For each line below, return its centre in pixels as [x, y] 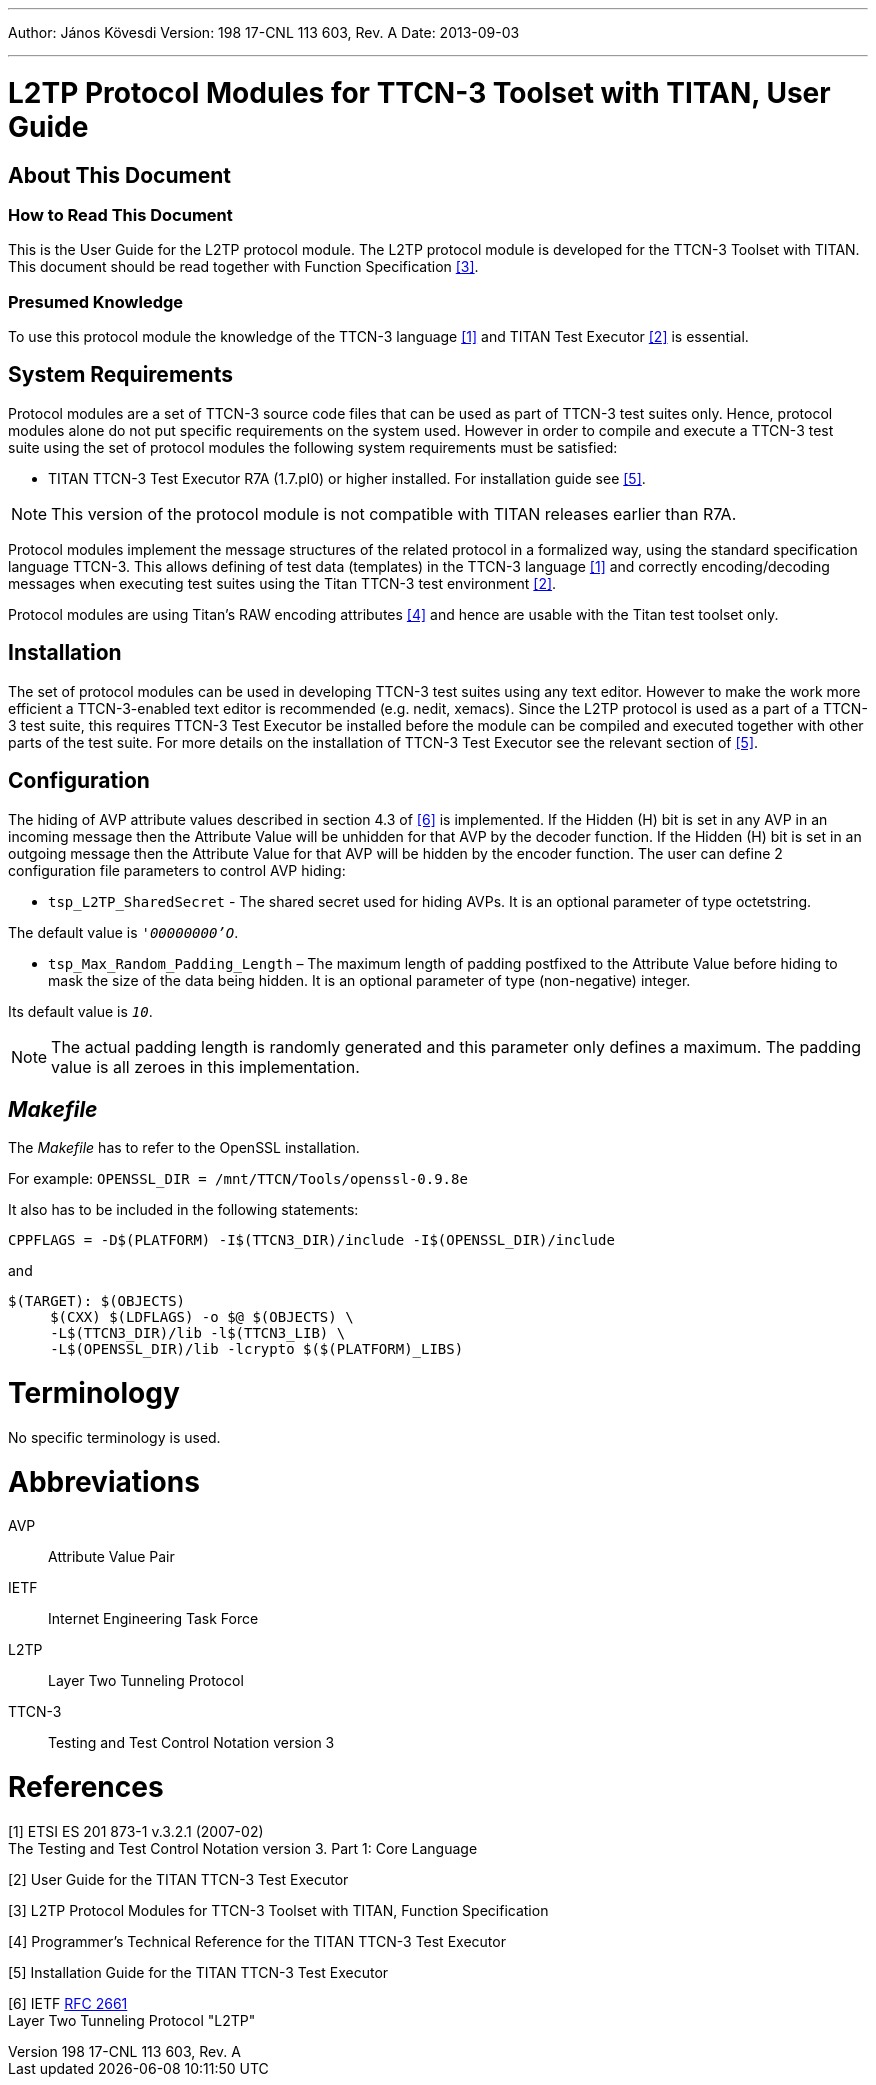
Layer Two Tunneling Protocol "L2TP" [132, 2020]
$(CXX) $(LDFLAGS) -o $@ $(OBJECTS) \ [202, 1317]
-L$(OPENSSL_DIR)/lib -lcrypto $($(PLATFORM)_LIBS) [257, 1349]
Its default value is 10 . [80, 1011]
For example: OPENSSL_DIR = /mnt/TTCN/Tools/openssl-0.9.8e [238, 1179]
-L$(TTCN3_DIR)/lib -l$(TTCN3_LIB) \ [198, 1333]
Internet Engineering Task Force [153, 1619]
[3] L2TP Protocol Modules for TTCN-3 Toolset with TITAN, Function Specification [278, 1910]
